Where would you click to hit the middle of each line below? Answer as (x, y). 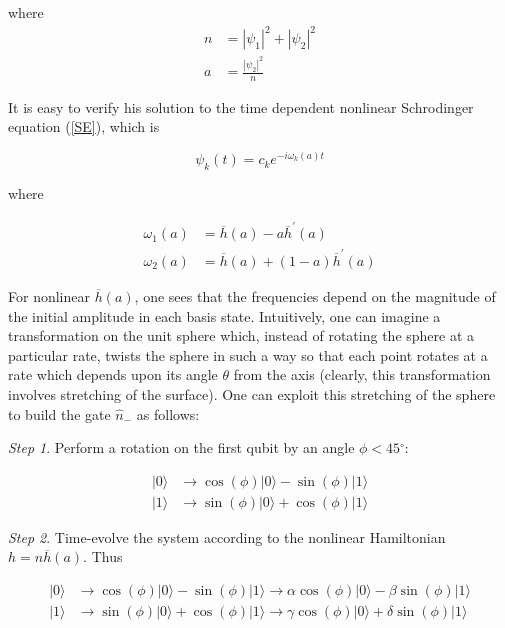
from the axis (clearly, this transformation (362, 374)
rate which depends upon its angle (113, 374)
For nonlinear (49, 296)
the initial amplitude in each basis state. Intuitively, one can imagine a (224, 315)
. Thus (103, 556)
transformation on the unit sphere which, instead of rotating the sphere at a (241, 335)
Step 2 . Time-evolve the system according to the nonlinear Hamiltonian (227, 536)
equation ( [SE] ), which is (84, 126)
